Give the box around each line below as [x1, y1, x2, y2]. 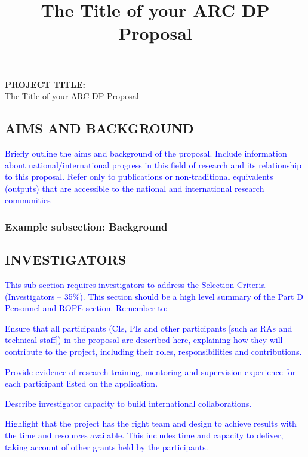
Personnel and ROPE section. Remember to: [5, 302, 168, 314]
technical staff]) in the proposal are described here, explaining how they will [5, 333, 283, 346]
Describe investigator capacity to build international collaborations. [5, 397, 252, 409]
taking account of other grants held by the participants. [5, 440, 208, 453]
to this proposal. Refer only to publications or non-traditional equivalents [5, 170, 273, 183]
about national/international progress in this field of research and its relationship [5, 158, 301, 171]
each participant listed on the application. [5, 377, 158, 389]
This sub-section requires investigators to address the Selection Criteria [5, 278, 266, 290]
